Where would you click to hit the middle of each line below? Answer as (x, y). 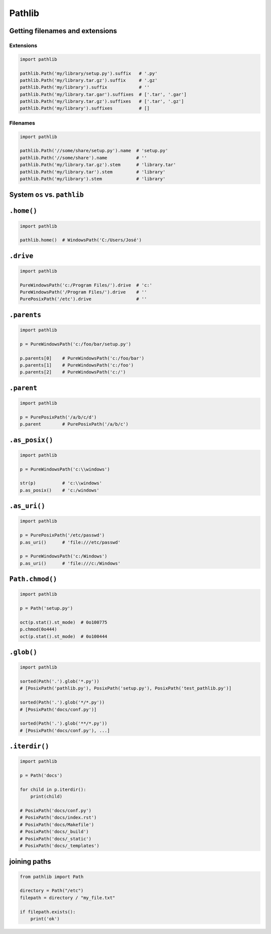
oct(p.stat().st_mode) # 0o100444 (63, 636)
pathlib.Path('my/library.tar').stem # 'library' (93, 172)
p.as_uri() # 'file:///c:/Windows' (70, 563)
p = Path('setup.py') (46, 608)
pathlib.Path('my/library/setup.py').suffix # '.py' (89, 73)
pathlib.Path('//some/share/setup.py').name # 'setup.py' (94, 151)
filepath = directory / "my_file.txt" (67, 898)
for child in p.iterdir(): (53, 789)
